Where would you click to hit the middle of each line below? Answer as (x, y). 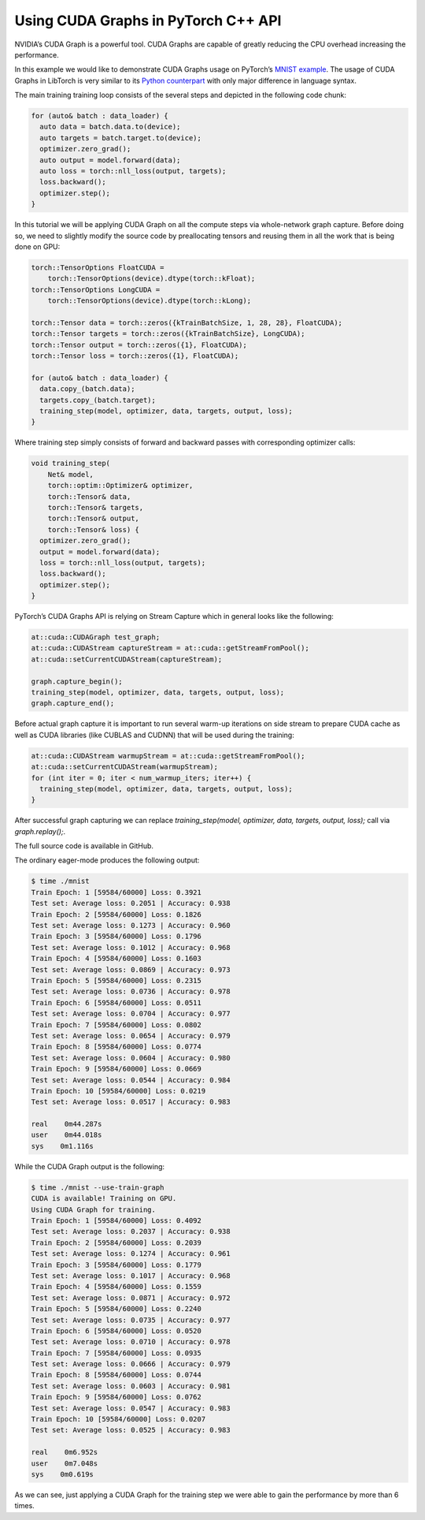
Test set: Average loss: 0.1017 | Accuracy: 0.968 (131, 1276)
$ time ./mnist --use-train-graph (98, 1187)
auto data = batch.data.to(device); (110, 127)
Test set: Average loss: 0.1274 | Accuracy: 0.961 (131, 1254)
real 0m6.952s (65, 1452)
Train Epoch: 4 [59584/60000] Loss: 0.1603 (116, 959)
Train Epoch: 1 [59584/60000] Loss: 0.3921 (116, 892)
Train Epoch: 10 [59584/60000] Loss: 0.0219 (118, 1091)
